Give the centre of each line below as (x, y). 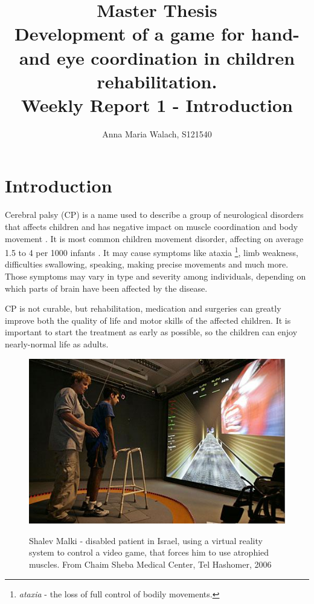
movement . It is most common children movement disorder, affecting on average (154, 238)
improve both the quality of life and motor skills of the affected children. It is (148, 320)
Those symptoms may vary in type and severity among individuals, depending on (155, 276)
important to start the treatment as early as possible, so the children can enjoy (151, 332)
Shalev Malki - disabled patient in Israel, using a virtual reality (146, 540)
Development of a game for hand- (157, 34)
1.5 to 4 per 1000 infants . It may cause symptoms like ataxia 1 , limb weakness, (152, 251)
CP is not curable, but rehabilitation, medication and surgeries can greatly (143, 308)
